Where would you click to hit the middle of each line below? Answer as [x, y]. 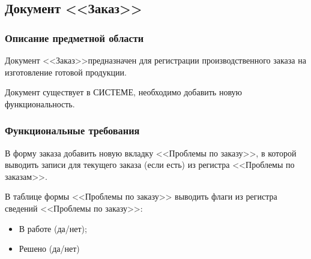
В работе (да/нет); [53, 228]
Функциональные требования [72, 130]
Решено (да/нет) [49, 249]
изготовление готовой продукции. [66, 72]
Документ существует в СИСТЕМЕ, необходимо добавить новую [123, 92]
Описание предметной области [74, 37]
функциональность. [40, 103]
